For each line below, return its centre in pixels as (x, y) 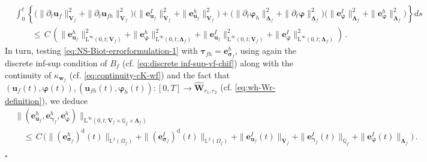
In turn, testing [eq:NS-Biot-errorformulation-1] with (101, 51)
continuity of (28, 74)
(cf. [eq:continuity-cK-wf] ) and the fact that (149, 74)
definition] (23, 100)
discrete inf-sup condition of (56, 62)
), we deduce (65, 100)
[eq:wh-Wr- (255, 87)
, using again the (265, 51)
